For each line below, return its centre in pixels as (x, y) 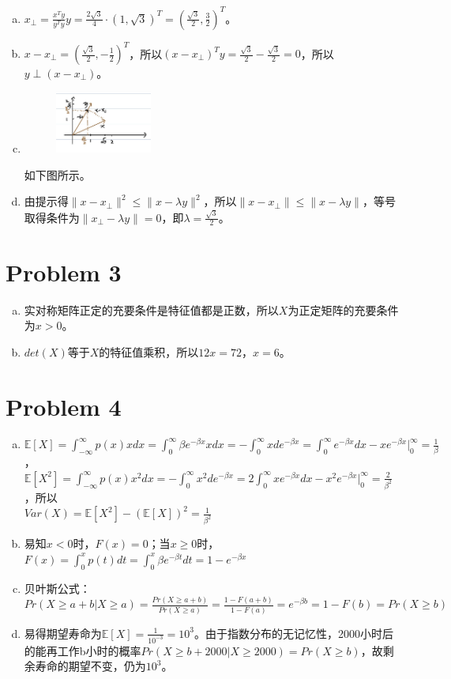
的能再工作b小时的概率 (83, 650)
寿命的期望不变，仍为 (90, 666)
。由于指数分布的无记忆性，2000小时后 (293, 633)
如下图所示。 (57, 174)
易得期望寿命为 (63, 633)
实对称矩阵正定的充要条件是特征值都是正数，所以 (151, 309)
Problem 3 (64, 272)
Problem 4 (64, 406)
